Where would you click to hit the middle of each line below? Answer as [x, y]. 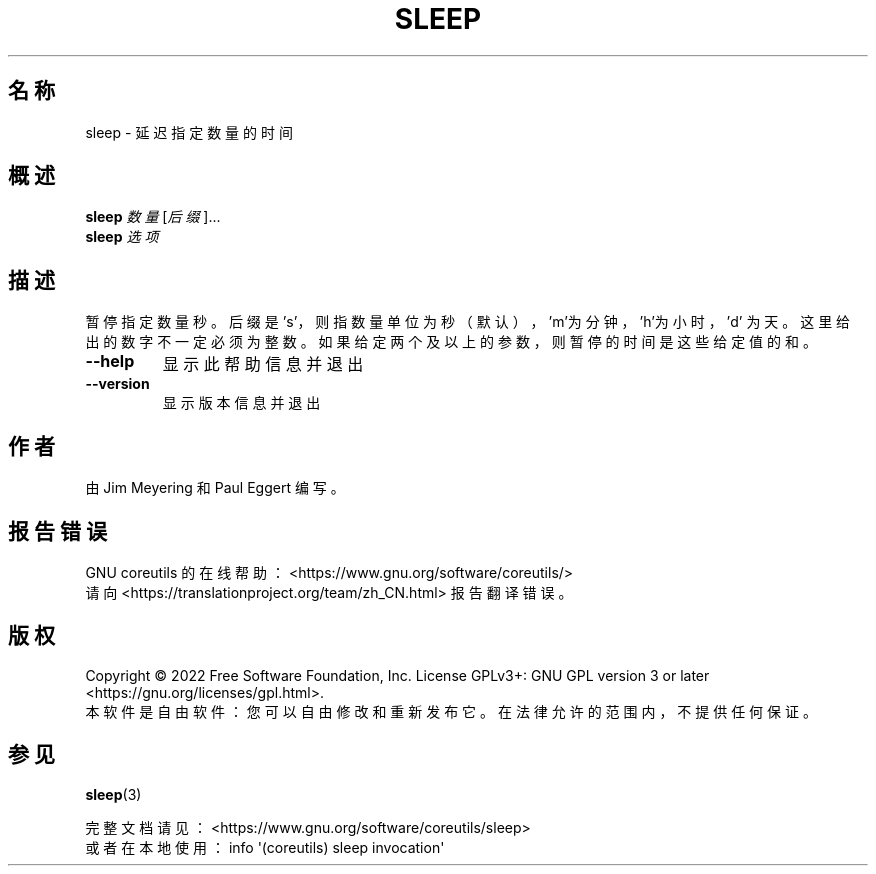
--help [110, 361]
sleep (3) [113, 794]
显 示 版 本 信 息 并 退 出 [241, 403]
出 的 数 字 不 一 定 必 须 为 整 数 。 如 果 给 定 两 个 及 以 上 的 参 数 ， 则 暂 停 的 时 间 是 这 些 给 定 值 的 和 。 [451, 342]
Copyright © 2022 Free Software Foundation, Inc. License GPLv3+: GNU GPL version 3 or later [397, 675]
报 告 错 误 [57, 531]
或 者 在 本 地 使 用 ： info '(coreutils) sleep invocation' [265, 847]
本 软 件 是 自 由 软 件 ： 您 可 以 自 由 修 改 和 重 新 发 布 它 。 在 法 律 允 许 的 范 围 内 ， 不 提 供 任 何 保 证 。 [451, 711]
